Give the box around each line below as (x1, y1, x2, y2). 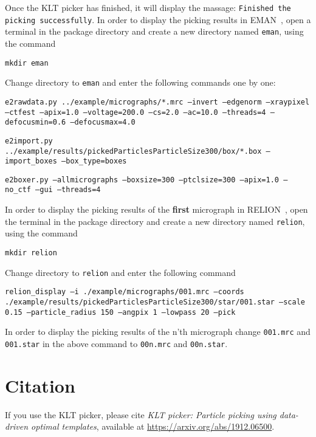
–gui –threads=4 (35, 185, 101, 194)
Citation (5, 373, 75, 397)
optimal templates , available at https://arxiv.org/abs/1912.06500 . (31, 420, 275, 433)
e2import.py (5, 136, 53, 145)
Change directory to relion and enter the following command (5, 266, 236, 278)
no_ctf (5, 185, 31, 194)
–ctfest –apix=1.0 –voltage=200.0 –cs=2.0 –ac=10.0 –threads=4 (5, 108, 266, 117)
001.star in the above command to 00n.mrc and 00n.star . (5, 337, 228, 349)
